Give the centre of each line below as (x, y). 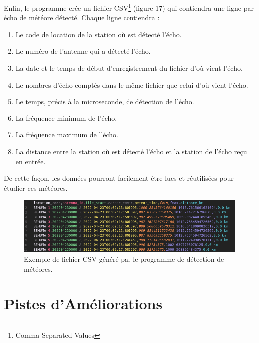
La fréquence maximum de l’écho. (67, 135)
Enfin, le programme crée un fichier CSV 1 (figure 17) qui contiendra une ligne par (129, 7)
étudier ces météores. (36, 187)
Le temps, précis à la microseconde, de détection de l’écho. (105, 101)
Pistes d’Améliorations (83, 303)
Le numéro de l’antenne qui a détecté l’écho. (83, 51)
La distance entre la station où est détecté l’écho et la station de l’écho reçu (131, 151)
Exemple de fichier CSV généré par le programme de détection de (124, 259)
